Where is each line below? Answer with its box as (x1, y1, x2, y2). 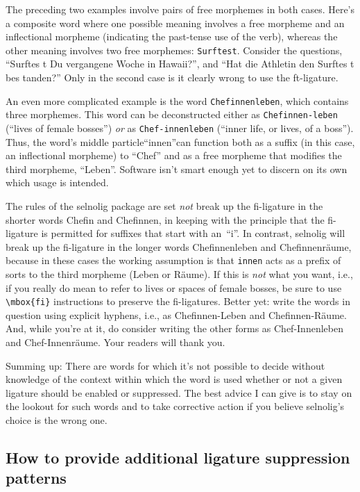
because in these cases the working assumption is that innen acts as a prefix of (6, 253, 341, 268)
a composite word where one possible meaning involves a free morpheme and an (6, 15, 345, 30)
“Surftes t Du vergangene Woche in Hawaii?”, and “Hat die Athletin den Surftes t (6, 56, 354, 71)
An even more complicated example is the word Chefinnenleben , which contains (6, 93, 349, 108)
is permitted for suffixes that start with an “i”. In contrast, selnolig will (41, 226, 345, 240)
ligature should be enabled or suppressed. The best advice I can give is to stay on (6, 385, 352, 400)
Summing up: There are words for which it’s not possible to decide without (6, 358, 325, 372)
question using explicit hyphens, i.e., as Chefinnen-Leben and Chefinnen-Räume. (6, 307, 347, 322)
